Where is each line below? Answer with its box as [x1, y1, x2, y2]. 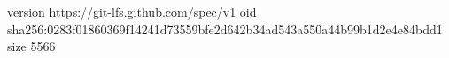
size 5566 [7, 37, 56, 55]
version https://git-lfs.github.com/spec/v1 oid [7, 3, 257, 20]
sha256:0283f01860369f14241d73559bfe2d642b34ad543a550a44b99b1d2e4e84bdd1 [7, 19, 443, 38]
